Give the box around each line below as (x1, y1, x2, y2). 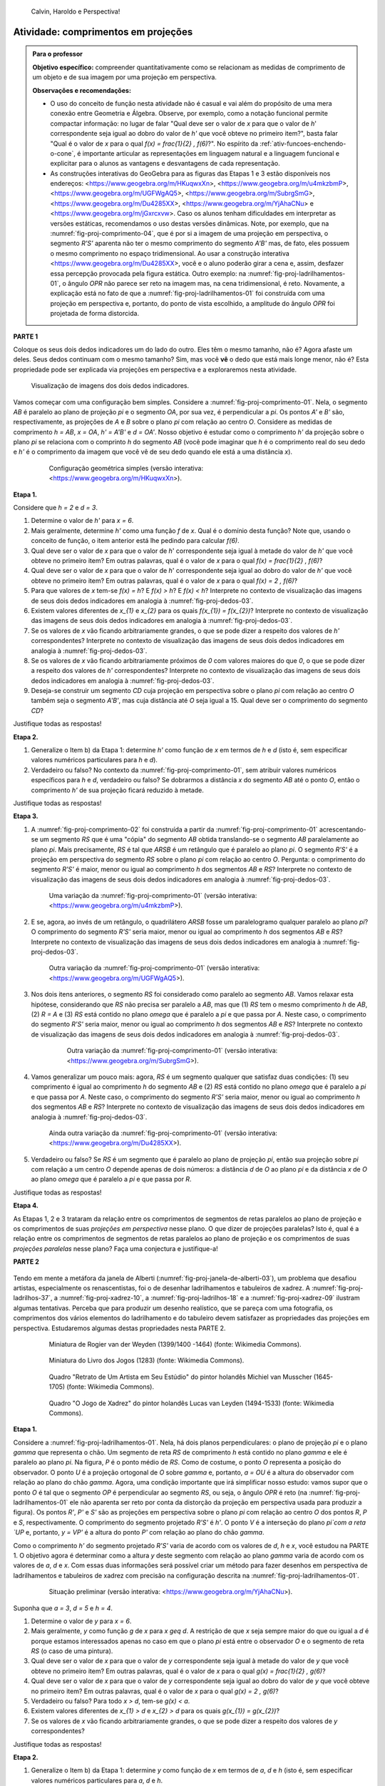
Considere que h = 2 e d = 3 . (13, 504, 98, 512)
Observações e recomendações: (32, 86, 132, 94)
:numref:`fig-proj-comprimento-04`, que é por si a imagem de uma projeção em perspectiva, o (50, 229, 329, 238)
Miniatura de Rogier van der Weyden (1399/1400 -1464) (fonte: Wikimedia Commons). (48, 1339, 302, 1348)
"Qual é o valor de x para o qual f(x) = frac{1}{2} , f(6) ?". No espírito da (50, 139, 259, 148)
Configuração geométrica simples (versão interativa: (48, 464, 203, 472)
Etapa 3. (13, 812, 38, 821)
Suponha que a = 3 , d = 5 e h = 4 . (13, 1604, 113, 1612)
